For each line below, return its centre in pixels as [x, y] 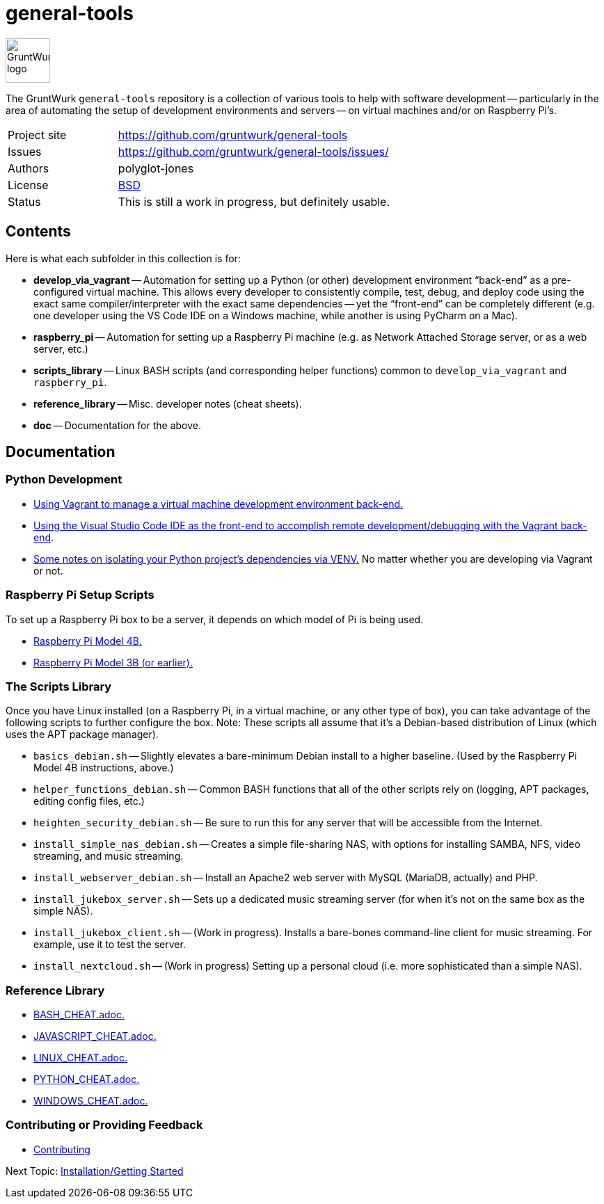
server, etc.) [61, 348]
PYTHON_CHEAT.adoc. [87, 1079]
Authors [29, 168]
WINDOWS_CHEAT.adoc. [91, 1101]
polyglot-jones [156, 168]
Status [24, 201]
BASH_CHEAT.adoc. [79, 1015]
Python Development [64, 480]
